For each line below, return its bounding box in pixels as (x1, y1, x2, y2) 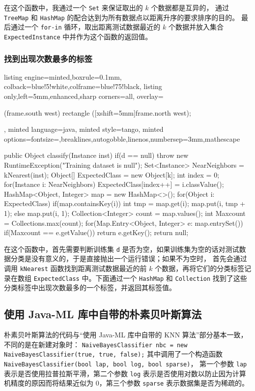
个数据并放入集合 (168, 22, 224, 32)
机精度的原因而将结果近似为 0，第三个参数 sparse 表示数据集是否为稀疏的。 (4, 378, 249, 388)
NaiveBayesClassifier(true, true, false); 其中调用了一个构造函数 (4, 349, 223, 359)
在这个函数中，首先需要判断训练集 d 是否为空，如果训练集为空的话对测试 (4, 243, 239, 254)
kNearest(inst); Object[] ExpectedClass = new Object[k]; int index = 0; (4, 169, 220, 180)
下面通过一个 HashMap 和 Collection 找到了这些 (95, 272, 247, 283)
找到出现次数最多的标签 (4, 52, 92, 64)
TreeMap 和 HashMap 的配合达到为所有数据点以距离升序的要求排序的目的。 (4, 12, 239, 22)
